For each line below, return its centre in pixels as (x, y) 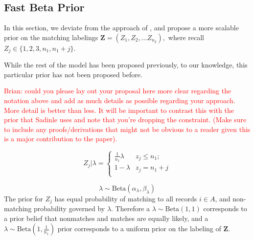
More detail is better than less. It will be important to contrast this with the (119, 110)
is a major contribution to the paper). (61, 139)
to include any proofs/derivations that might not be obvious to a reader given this (127, 129)
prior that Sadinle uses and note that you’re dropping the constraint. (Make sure (125, 120)
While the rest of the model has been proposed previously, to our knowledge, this (126, 65)
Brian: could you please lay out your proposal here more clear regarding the (118, 91)
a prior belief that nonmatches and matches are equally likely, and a (106, 218)
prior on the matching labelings (51, 37)
